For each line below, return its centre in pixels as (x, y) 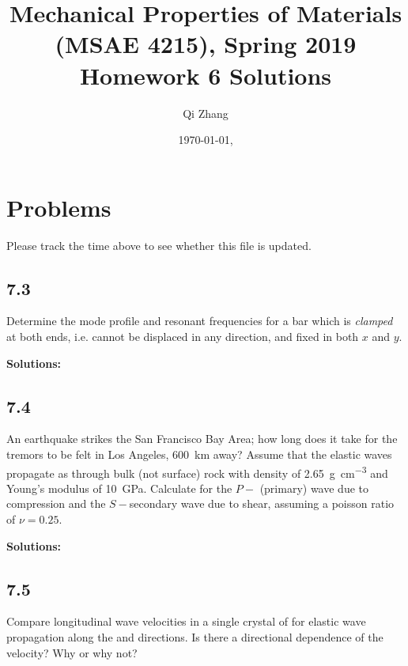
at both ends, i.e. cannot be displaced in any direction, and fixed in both (183, 337)
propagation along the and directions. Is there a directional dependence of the (195, 637)
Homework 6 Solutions (206, 75)
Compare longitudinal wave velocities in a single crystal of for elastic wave (186, 621)
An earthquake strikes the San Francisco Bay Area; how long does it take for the (202, 439)
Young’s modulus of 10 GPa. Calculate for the (119, 488)
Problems (59, 207)
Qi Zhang (206, 113)
